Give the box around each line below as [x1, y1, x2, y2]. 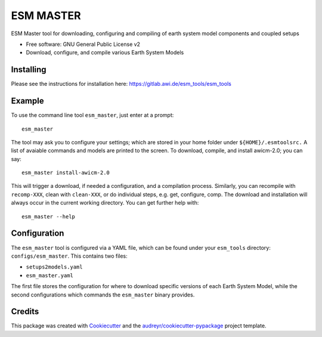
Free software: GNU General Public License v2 [26, 41, 140, 48]
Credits [11, 307, 39, 317]
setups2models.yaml [26, 264, 83, 271]
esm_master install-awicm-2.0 [21, 169, 110, 176]
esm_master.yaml [26, 272, 74, 279]
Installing [11, 64, 47, 75]
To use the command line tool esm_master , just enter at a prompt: [11, 112, 174, 119]
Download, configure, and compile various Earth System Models [26, 49, 184, 56]
